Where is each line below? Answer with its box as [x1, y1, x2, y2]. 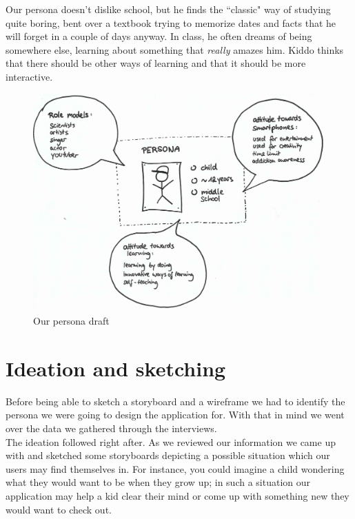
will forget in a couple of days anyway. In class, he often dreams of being [6, 29, 312, 43]
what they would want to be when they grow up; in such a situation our [6, 475, 311, 489]
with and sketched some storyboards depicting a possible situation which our [6, 448, 330, 462]
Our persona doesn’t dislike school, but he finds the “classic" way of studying [6, 2, 331, 16]
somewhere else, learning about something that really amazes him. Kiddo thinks [6, 42, 344, 57]
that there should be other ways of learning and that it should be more [6, 56, 306, 70]
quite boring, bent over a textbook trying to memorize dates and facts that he [6, 15, 336, 30]
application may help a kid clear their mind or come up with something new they [6, 488, 349, 502]
